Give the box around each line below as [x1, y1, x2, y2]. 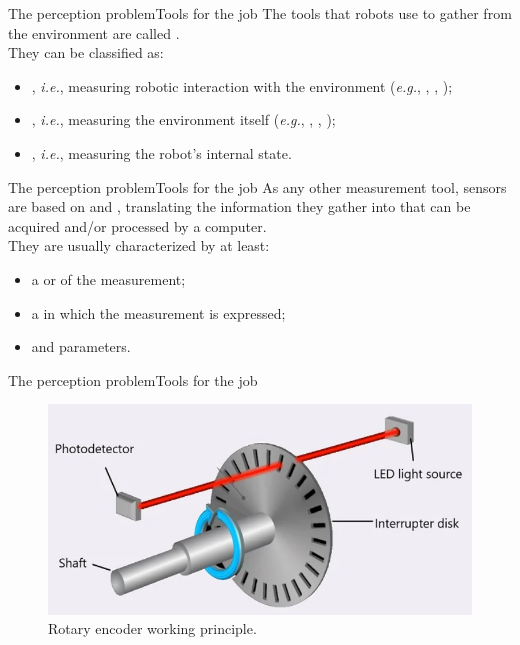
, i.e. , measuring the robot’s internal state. [31, 142, 292, 163]
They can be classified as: [8, 42, 164, 63]
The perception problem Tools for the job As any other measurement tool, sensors [8, 176, 507, 197]
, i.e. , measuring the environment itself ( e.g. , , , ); [31, 109, 336, 130]
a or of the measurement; [31, 268, 186, 289]
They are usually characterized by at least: [8, 235, 270, 256]
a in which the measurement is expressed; [31, 302, 286, 323]
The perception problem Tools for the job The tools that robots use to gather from [8, 3, 512, 23]
